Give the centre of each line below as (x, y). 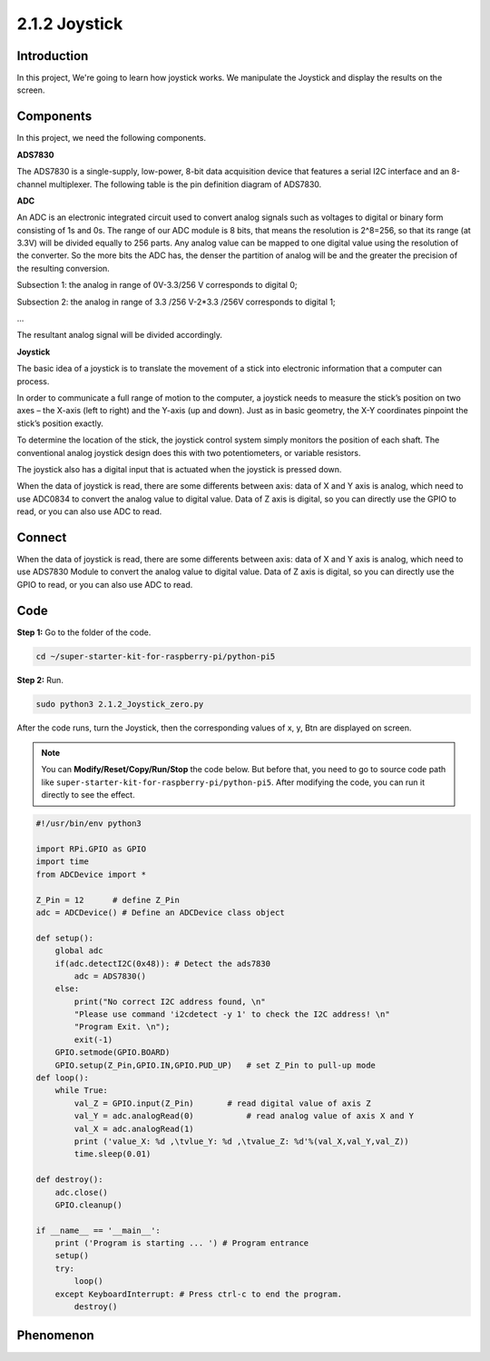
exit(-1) (93, 1039)
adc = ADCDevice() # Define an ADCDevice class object (160, 912)
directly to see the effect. (88, 795)
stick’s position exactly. (60, 423)
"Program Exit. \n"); (122, 1027)
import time (63, 862)
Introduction (53, 56)
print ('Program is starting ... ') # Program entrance (182, 1243)
